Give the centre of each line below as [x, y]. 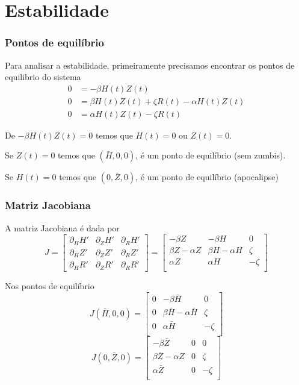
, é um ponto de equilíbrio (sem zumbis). [211, 155]
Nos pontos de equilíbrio [50, 286]
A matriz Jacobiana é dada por [62, 227]
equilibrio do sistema [43, 77]
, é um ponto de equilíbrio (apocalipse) [207, 177]
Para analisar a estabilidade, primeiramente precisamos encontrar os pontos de [150, 65]
